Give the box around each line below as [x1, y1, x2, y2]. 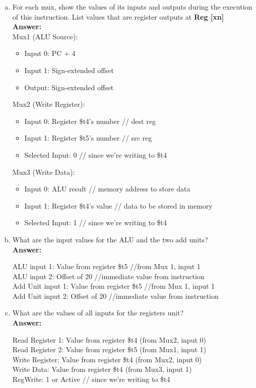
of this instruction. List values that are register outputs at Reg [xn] [12, 11, 224, 22]
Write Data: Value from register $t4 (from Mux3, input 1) [12, 364, 192, 374]
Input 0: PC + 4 [24, 48, 76, 58]
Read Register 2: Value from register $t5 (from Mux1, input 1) [12, 344, 206, 355]
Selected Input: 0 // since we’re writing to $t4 [24, 149, 167, 160]
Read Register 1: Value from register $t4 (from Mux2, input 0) [12, 334, 206, 345]
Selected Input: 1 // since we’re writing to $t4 [24, 217, 167, 228]
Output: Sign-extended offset [24, 82, 114, 92]
